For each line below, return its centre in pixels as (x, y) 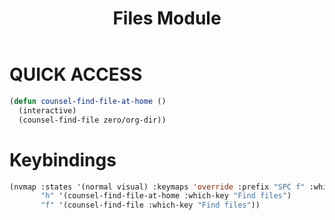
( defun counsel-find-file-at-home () (88, 101)
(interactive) (47, 110)
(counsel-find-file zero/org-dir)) (92, 120)
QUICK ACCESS (76, 74)
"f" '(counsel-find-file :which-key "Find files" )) (150, 205)
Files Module (167, 18)
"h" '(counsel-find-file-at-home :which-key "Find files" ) (166, 196)
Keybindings (63, 159)
